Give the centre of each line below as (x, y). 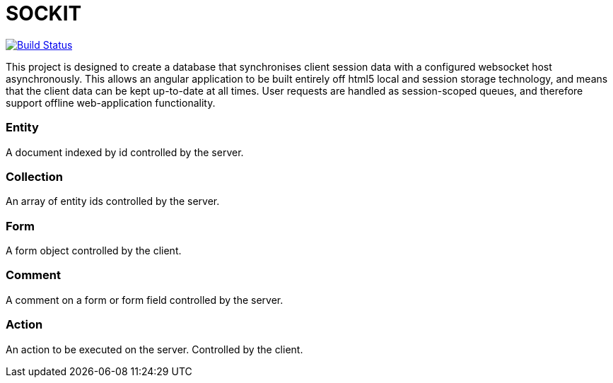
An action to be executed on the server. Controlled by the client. (154, 349)
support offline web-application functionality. (111, 102)
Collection (35, 176)
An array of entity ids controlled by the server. (113, 201)
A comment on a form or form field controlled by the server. (145, 300)
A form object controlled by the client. (94, 251)
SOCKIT (44, 13)
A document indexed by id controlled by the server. (125, 152)
